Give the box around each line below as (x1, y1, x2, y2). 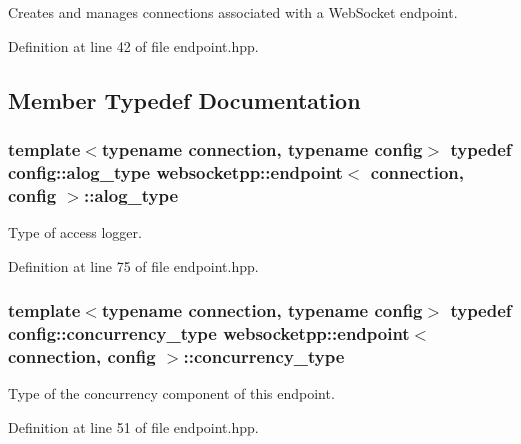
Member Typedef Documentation (8, 84, 361, 115)
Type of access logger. (8, 222, 142, 243)
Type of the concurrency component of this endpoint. (8, 383, 335, 404)
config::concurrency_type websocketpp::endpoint (8, 321, 410, 346)
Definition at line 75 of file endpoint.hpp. (8, 255, 259, 276)
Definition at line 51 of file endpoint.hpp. (8, 416, 259, 437)
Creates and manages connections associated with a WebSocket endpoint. (8, 2, 458, 22)
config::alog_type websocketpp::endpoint (8, 159, 343, 184)
